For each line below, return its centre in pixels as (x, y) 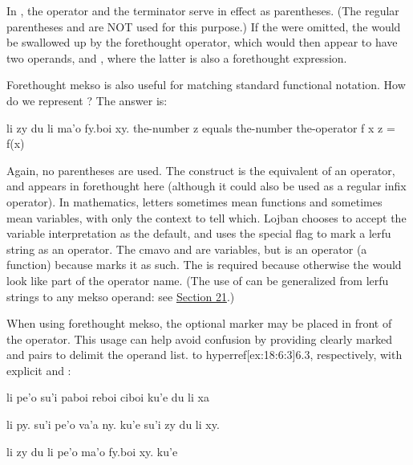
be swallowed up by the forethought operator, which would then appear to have (202, 42)
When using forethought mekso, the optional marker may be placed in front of (199, 323)
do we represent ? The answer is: (87, 100)
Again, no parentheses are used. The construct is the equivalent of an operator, (201, 170)
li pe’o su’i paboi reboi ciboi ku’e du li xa (108, 397)
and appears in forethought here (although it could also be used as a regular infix (206, 186)
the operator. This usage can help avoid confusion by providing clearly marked (200, 339)
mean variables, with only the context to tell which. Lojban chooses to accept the (206, 217)
